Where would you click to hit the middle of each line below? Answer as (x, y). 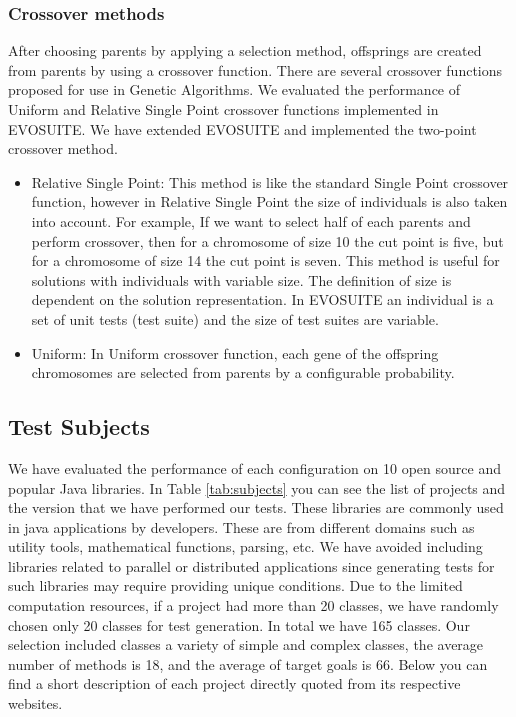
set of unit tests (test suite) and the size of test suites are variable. (235, 318)
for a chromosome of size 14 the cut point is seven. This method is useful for (265, 260)
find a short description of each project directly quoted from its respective (234, 683)
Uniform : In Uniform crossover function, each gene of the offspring (235, 352)
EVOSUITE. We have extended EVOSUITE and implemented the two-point (242, 128)
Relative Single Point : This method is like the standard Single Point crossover (270, 181)
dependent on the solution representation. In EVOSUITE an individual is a (262, 299)
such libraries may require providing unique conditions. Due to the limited (235, 585)
